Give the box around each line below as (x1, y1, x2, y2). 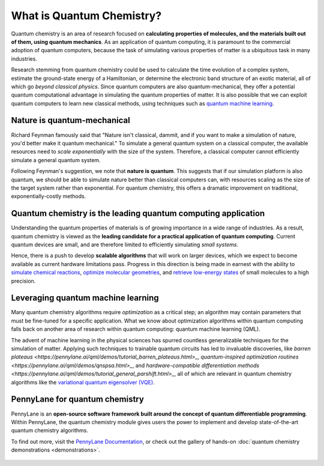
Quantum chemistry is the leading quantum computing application (11, 208, 265, 219)
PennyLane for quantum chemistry (11, 394, 144, 405)
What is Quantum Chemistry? (11, 9, 162, 22)
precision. (11, 277, 36, 285)
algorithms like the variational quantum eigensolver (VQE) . (11, 378, 155, 386)
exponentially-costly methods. (11, 193, 86, 200)
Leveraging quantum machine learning (11, 293, 159, 303)
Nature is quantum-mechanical (11, 115, 130, 126)
